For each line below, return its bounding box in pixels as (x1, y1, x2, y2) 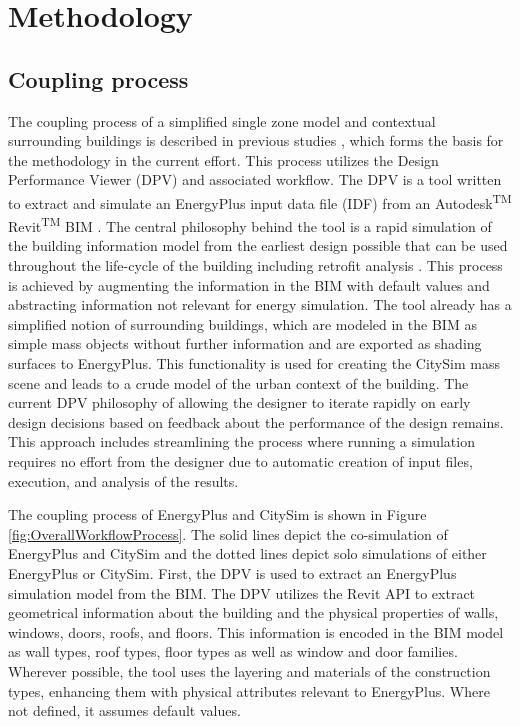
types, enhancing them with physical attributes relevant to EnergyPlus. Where (8, 680, 490, 701)
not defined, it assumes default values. (8, 700, 241, 721)
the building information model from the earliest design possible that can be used (8, 235, 508, 256)
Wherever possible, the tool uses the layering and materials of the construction (8, 660, 491, 681)
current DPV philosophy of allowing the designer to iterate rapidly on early (8, 392, 471, 413)
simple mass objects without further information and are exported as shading (8, 333, 482, 354)
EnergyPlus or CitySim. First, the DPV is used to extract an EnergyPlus (8, 562, 457, 583)
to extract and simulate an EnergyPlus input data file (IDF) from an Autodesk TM (8, 189, 512, 213)
